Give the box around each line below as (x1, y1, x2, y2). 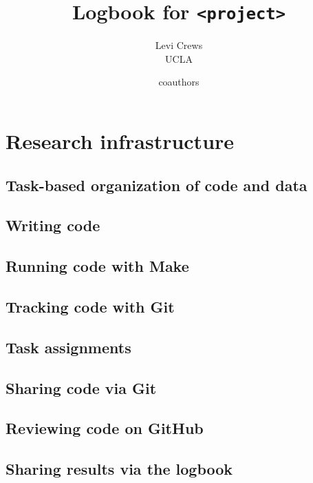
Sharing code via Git (6, 377, 157, 398)
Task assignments (6, 336, 131, 357)
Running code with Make (6, 255, 189, 277)
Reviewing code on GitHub (6, 417, 204, 439)
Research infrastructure (6, 127, 235, 155)
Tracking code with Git (6, 295, 175, 317)
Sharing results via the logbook (6, 458, 233, 480)
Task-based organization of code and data (6, 174, 307, 195)
